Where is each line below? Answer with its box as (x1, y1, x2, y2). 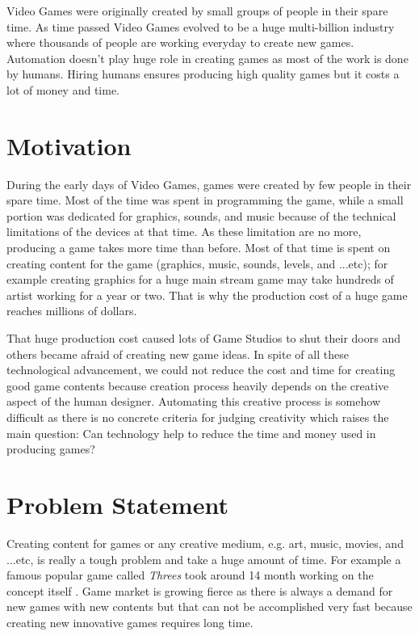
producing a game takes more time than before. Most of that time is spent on (6, 239, 391, 256)
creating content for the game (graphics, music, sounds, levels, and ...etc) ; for (6, 255, 388, 272)
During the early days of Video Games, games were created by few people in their (6, 175, 412, 192)
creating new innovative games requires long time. (6, 613, 253, 630)
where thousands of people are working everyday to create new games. (6, 34, 354, 51)
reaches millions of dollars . (6, 302, 137, 319)
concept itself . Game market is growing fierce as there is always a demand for (6, 582, 393, 599)
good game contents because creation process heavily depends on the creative (6, 377, 389, 394)
